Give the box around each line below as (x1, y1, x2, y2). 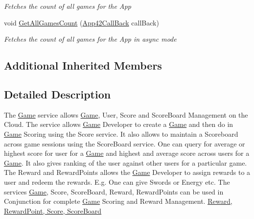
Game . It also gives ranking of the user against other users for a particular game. (4, 157, 247, 168)
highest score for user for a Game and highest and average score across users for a (4, 148, 250, 158)
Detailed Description (4, 86, 111, 101)
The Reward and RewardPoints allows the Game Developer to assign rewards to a (4, 167, 251, 177)
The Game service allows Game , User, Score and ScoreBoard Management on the (4, 109, 248, 120)
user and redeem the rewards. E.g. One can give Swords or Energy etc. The (4, 176, 230, 187)
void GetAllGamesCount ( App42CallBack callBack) (4, 17, 159, 27)
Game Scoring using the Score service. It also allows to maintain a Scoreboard (4, 128, 238, 139)
